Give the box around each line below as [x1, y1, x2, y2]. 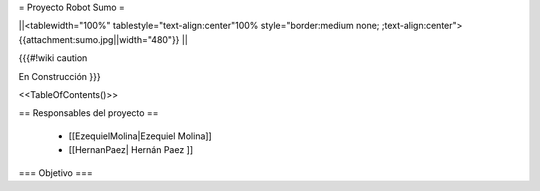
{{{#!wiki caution [18, 52, 88, 64]
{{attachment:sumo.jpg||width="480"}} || [18, 33, 189, 45]
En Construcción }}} [18, 70, 101, 82]
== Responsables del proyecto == [18, 107, 159, 119]
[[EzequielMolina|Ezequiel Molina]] [68, 130, 212, 142]
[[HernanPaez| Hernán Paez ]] [68, 144, 194, 156]
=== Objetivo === [18, 166, 94, 179]
